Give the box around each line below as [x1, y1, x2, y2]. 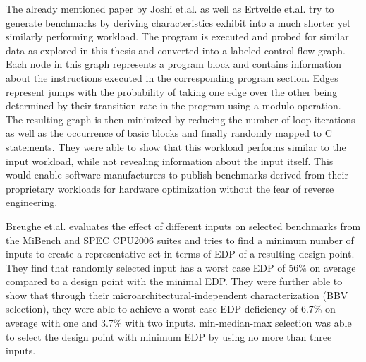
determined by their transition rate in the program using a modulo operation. [6, 98, 341, 113]
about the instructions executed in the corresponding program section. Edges [6, 70, 338, 85]
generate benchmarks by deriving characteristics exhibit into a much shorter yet [6, 15, 351, 30]
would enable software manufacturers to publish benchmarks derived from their [6, 167, 348, 182]
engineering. [6, 195, 58, 210]
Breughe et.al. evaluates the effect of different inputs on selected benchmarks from [6, 218, 361, 233]
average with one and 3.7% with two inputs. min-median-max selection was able [6, 315, 352, 330]
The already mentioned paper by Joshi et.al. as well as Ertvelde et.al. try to [6, 1, 334, 16]
